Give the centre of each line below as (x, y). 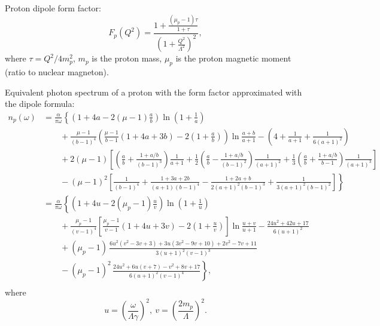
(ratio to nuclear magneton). (57, 71)
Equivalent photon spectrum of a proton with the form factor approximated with (153, 92)
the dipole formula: (40, 104)
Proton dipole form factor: (53, 8)
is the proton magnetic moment (233, 58)
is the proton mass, (127, 58)
